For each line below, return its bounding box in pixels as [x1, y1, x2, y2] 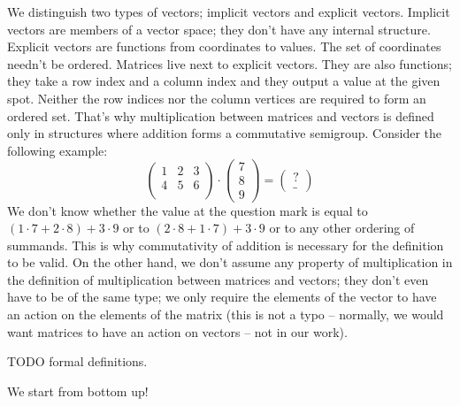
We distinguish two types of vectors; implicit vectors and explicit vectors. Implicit [7, 3, 450, 20]
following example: [7, 141, 108, 159]
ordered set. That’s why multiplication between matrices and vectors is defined [7, 106, 434, 125]
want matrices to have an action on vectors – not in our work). [7, 322, 348, 341]
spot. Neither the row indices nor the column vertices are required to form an [7, 88, 426, 107]
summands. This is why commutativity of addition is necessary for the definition [7, 235, 444, 254]
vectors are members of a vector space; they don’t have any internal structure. [7, 19, 431, 38]
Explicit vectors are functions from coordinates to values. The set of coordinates [7, 37, 441, 56]
